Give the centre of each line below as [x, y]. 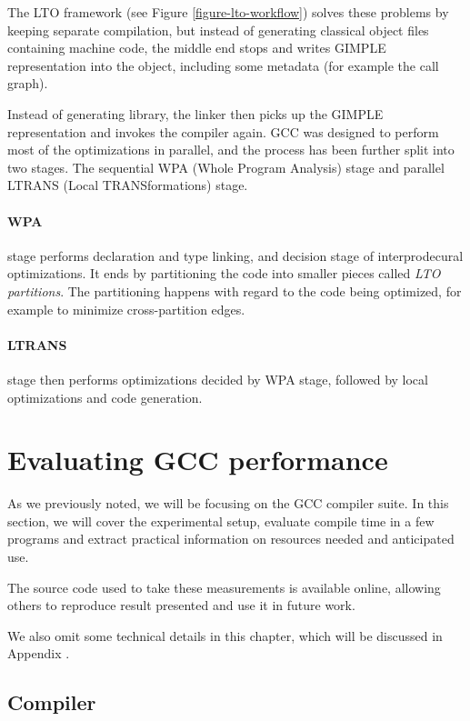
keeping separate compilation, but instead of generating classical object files [218, 30]
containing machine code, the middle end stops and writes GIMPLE [197, 48]
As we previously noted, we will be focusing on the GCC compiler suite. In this [228, 503]
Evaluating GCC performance [198, 460]
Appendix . [39, 653]
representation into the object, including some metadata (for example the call [223, 65]
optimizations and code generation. [105, 397]
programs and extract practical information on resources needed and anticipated [231, 539]
